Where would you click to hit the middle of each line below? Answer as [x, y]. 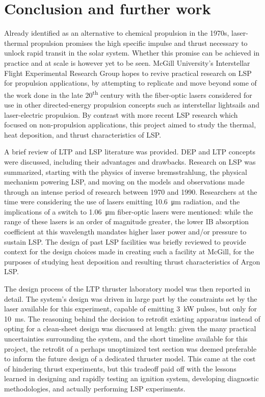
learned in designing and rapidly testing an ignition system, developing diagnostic [131, 378]
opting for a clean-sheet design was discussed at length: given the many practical [130, 328]
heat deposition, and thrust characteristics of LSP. [83, 134]
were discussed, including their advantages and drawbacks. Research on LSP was [130, 161]
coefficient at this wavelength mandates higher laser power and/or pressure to [125, 232]
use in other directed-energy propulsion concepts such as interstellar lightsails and [132, 104]
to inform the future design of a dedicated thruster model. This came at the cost [130, 359]
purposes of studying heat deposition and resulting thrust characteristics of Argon [132, 261]
